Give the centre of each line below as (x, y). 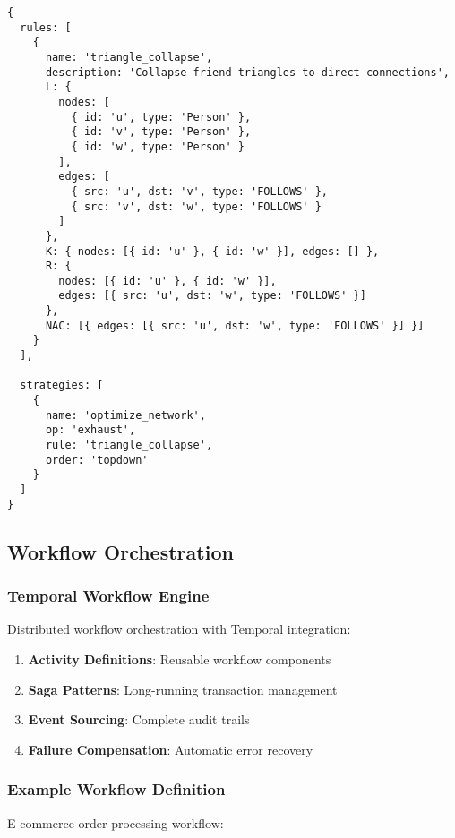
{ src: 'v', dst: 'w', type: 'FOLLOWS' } (196, 206)
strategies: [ (62, 385)
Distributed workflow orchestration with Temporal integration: (179, 629)
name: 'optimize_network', (125, 415)
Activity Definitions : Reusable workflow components (180, 658)
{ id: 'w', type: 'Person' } (158, 146)
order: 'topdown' (97, 460)
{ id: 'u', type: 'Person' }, (161, 117)
